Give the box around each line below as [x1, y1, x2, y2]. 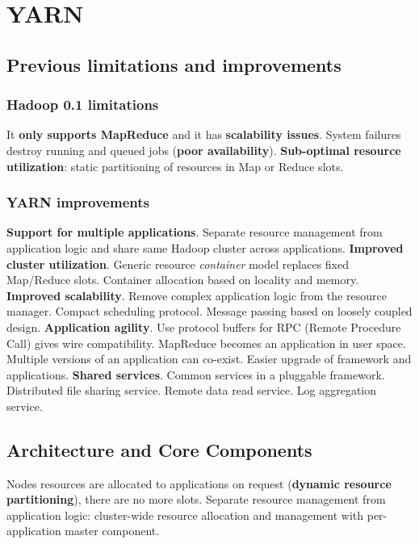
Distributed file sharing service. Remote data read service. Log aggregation [6, 382, 377, 399]
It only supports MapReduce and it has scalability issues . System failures [6, 126, 401, 143]
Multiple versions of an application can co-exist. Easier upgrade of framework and [6, 350, 412, 367]
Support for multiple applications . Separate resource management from [6, 224, 383, 241]
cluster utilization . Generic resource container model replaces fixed [6, 255, 349, 272]
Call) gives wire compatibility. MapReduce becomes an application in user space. [6, 334, 406, 351]
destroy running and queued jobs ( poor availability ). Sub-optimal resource [6, 141, 401, 158]
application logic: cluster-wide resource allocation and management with [6, 506, 364, 523]
